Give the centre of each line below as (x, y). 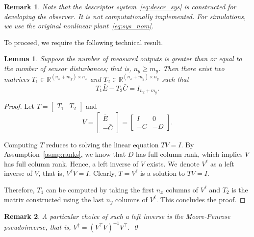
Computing (21, 144)
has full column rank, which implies (189, 154)
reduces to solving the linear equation (102, 144)
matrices (17, 79)
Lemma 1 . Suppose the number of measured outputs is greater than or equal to (123, 59)
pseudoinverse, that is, (38, 227)
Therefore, (19, 189)
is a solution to (163, 173)
